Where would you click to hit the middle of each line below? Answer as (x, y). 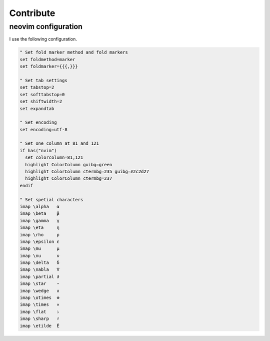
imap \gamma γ (40, 221)
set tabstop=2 (37, 87)
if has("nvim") (38, 150)
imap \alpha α (40, 206)
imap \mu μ (40, 249)
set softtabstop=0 (42, 94)
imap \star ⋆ (40, 284)
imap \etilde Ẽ (40, 326)
